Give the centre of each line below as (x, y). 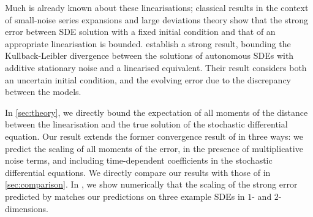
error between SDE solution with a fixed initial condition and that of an (140, 32)
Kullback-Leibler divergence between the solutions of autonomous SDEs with (149, 55)
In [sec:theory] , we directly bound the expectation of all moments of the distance (156, 112)
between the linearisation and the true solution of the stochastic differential (146, 124)
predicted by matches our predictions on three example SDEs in (125, 196)
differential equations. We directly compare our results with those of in (138, 172)
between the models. (43, 92)
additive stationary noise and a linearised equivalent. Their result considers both (156, 67)
